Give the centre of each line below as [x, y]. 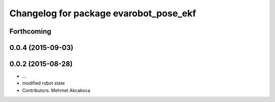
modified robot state [44, 83]
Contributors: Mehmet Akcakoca [56, 90]
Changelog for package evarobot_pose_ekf [103, 13]
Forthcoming [30, 31]
